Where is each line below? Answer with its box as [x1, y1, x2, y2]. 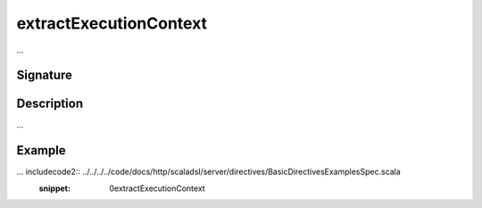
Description [16, 96, 84, 112]
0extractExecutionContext [109, 183, 205, 194]
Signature [16, 68, 73, 83]
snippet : [38, 183, 71, 194]
